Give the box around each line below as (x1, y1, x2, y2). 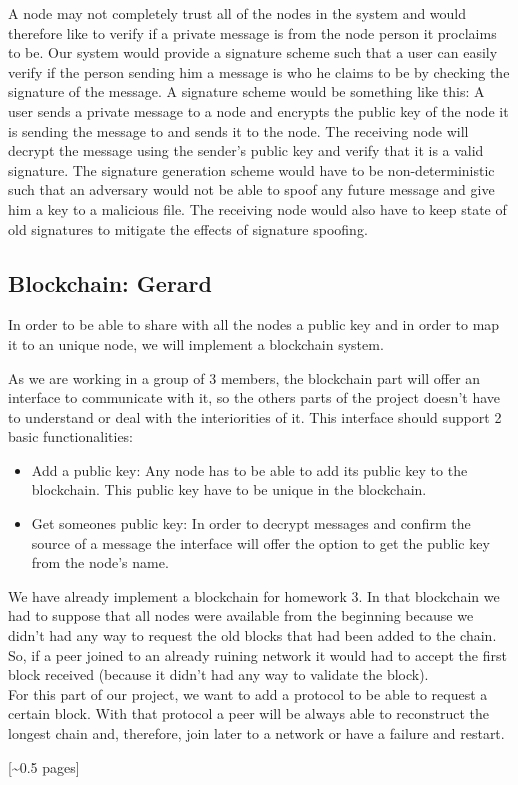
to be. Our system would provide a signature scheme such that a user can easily (8, 42, 498, 63)
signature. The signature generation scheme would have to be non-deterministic (8, 159, 495, 180)
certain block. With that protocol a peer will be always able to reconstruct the (8, 703, 490, 724)
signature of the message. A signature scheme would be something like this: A (8, 81, 485, 102)
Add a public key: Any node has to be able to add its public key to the (31, 459, 468, 480)
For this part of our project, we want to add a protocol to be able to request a (8, 683, 488, 704)
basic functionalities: (8, 426, 134, 447)
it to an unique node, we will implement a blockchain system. (8, 333, 384, 354)
